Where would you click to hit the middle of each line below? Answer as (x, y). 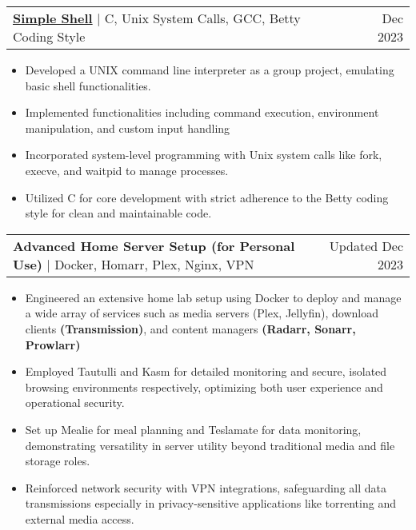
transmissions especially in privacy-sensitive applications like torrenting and (210, 503)
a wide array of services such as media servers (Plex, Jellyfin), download (202, 313)
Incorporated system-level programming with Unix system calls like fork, (204, 155)
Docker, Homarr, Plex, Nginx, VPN (154, 264)
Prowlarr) (53, 344)
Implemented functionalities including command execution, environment (202, 112)
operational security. (75, 402)
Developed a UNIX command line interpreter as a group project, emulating (210, 70)
